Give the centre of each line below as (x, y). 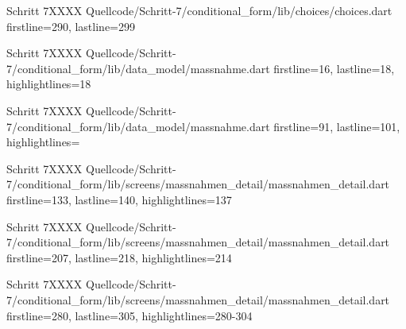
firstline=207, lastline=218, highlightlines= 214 (119, 257)
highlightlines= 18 (49, 84)
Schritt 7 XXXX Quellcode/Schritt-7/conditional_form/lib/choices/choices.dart (199, 10)
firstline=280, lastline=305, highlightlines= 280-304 (130, 315)
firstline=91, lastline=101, (337, 126)
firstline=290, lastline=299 (71, 26)
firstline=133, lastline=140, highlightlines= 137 (119, 199)
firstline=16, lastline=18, (334, 68)
